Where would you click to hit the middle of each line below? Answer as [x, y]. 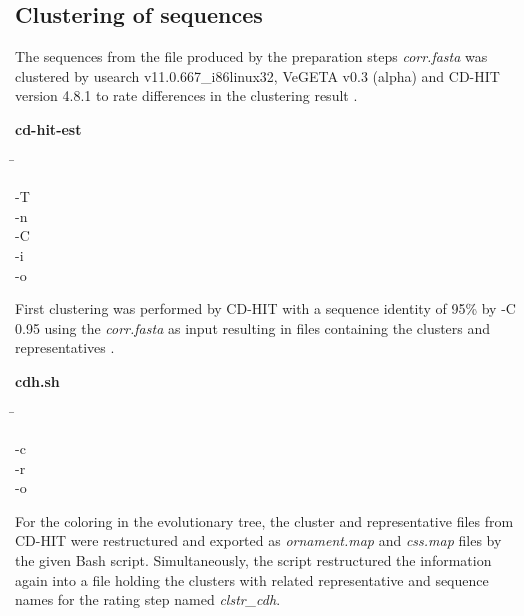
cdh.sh [37, 380]
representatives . [65, 347]
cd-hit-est [48, 128]
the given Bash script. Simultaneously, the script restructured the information [253, 560]
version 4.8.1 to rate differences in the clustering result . [186, 95]
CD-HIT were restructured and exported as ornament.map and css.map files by [258, 540]
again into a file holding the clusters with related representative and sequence [252, 579]
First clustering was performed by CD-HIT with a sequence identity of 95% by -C [265, 308]
